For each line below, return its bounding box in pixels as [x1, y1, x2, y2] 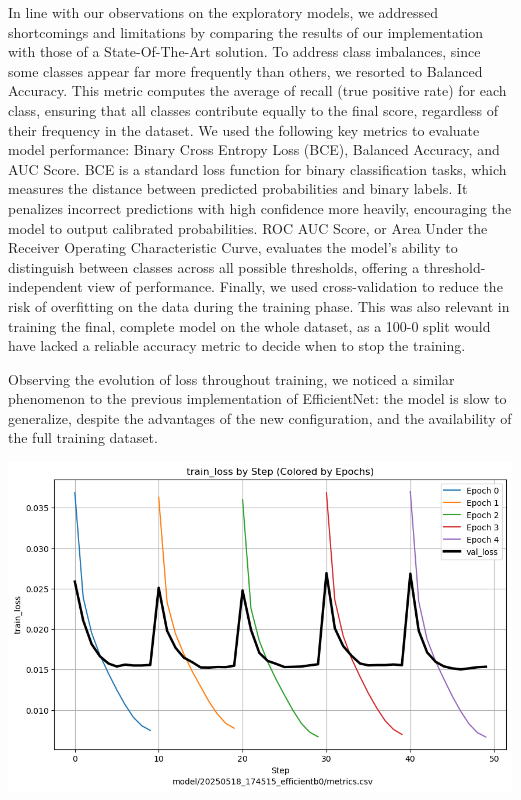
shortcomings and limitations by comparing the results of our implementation [8, 21, 484, 42]
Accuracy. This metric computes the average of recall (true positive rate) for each [8, 80, 507, 101]
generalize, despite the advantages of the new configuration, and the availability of [8, 407, 512, 428]
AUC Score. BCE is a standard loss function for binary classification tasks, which [8, 158, 507, 179]
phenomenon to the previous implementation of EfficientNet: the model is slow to [8, 388, 507, 409]
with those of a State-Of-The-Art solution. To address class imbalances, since [8, 41, 481, 62]
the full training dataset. [8, 427, 158, 448]
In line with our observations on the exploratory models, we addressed [8, 2, 438, 22]
